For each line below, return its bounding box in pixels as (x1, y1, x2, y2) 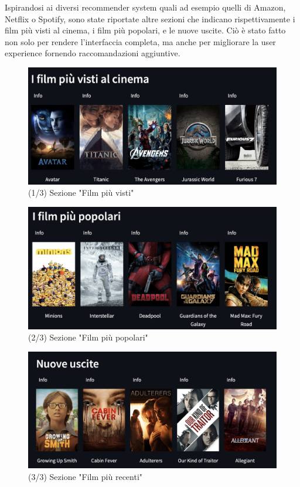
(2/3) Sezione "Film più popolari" (28, 331, 148, 343)
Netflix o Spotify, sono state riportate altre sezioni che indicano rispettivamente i (5, 12, 295, 25)
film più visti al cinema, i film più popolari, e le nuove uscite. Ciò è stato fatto (5, 24, 286, 36)
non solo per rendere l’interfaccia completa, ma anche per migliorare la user (5, 35, 276, 47)
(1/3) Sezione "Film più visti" (28, 186, 134, 199)
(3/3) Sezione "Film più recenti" (28, 470, 143, 482)
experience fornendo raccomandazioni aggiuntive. (5, 47, 180, 59)
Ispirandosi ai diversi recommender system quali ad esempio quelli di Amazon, (5, 1, 286, 13)
